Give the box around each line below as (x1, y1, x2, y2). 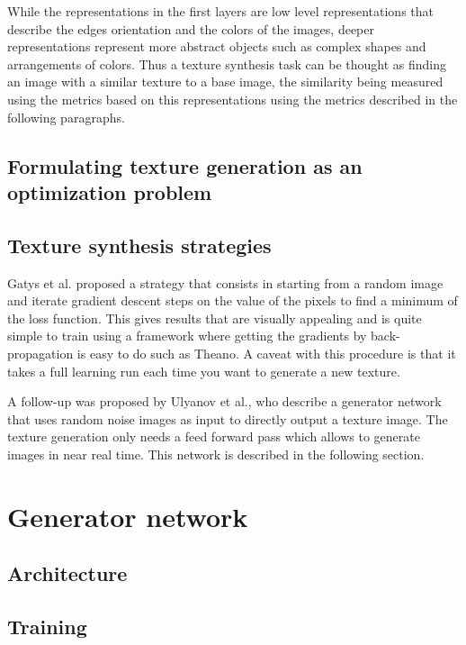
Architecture (7, 559, 128, 587)
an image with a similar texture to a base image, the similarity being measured (7, 72, 444, 91)
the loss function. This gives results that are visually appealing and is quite (7, 308, 422, 327)
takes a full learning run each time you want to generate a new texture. (7, 361, 400, 380)
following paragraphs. (7, 107, 125, 126)
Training (7, 613, 87, 640)
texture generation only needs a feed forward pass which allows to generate (7, 427, 420, 446)
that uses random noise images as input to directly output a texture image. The (7, 409, 448, 428)
